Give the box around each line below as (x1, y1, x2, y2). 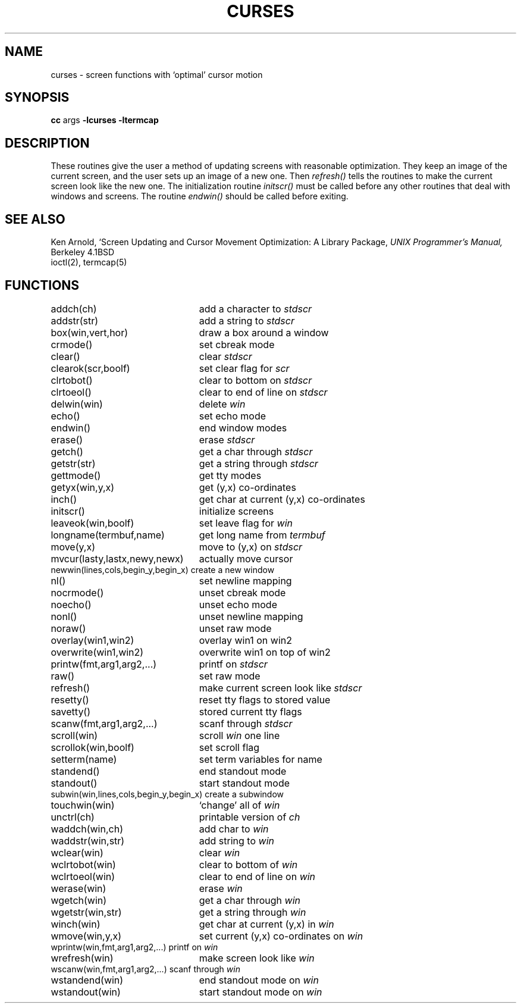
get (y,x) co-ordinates (199, 481, 296, 493)
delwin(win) (51, 397, 103, 410)
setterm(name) (51, 753, 117, 765)
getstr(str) (51, 457, 96, 469)
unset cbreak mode (199, 586, 286, 599)
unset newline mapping (199, 610, 303, 622)
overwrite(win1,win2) (51, 646, 144, 658)
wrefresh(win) (51, 951, 114, 964)
